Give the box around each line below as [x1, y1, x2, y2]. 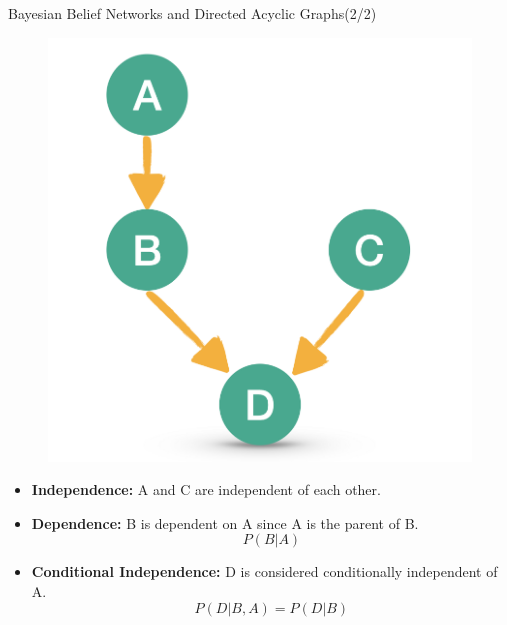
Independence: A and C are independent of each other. [31, 479, 381, 500]
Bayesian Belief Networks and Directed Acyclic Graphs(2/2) [8, 3, 377, 23]
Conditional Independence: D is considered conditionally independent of [31, 561, 498, 582]
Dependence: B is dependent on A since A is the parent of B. [31, 512, 419, 533]
